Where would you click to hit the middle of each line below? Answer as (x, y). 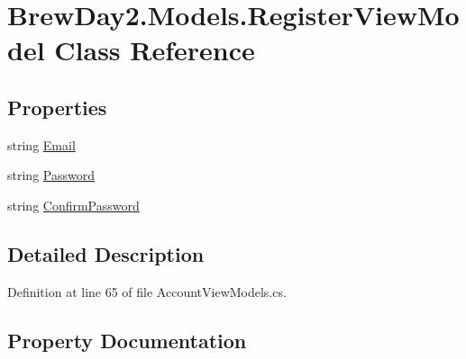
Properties (57, 107)
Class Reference (155, 50)
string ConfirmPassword (73, 205)
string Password (51, 175)
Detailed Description (106, 253)
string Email (41, 144)
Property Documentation (127, 340)
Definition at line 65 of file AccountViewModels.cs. (147, 291)
